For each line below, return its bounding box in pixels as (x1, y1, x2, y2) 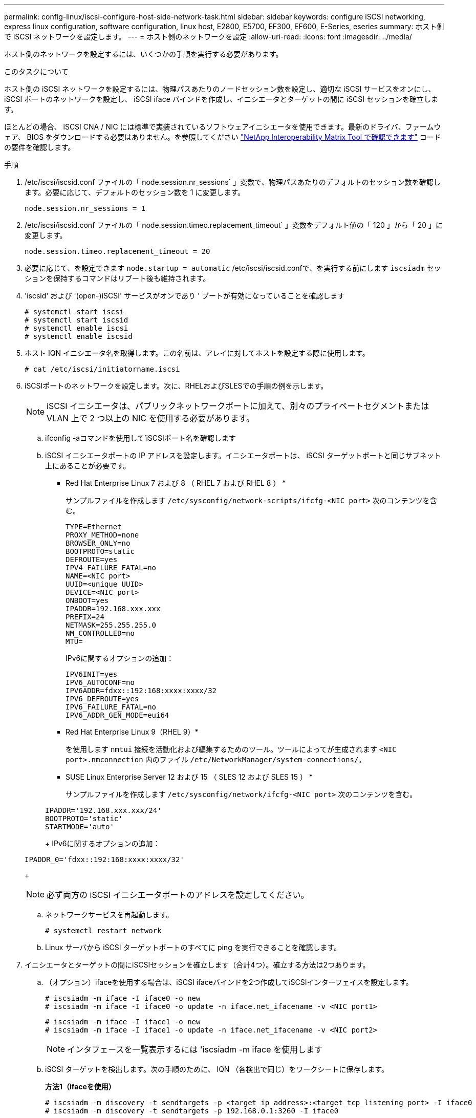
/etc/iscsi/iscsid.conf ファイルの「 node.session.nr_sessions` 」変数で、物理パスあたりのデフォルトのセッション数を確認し (25, 178, 441, 186)
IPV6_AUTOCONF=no (66, 678, 135, 686)
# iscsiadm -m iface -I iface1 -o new (45, 1018, 201, 1026)
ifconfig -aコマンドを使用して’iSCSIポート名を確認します (45, 434, 236, 442)
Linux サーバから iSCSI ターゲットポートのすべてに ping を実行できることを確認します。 (45, 943, 341, 952)
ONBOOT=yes (66, 596, 109, 605)
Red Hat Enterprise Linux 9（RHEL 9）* (66, 727, 199, 736)
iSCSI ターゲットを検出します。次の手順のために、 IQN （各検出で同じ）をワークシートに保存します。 (45, 1065, 388, 1073)
